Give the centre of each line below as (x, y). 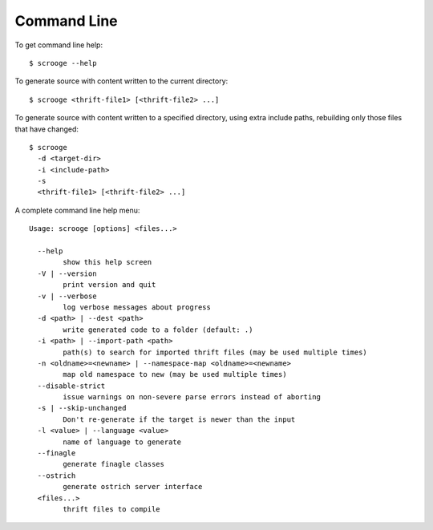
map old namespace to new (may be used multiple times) (175, 374)
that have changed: (47, 129)
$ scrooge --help (63, 63)
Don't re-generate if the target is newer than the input (179, 419)
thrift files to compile (111, 509)
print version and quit (109, 285)
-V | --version (67, 273)
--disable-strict (71, 386)
